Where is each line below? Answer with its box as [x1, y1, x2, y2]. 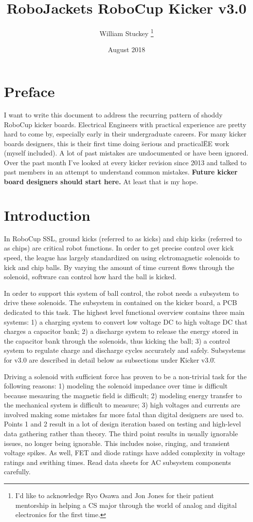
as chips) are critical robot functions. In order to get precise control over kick [4, 243, 234, 253]
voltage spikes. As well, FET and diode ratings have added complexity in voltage [4, 447, 245, 458]
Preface [4, 81, 55, 101]
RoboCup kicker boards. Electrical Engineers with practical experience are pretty [4, 119, 247, 129]
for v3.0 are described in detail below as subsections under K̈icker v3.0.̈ [4, 354, 216, 365]
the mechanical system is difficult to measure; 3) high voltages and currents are [4, 400, 240, 410]
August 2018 [108, 44, 145, 55]
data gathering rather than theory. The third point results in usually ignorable [4, 428, 238, 439]
